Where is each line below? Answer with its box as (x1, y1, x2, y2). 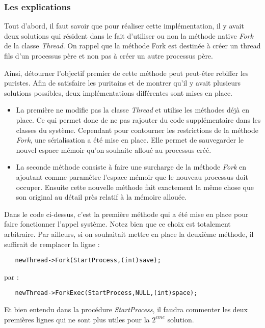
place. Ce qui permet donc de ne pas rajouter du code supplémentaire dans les (16, 114, 261, 125)
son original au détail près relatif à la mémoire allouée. (16, 192, 187, 202)
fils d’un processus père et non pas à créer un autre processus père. (4, 50, 213, 61)
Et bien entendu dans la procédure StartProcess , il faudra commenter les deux (4, 304, 248, 314)
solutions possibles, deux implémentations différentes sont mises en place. (4, 87, 232, 98)
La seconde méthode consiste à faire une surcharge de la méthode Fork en (16, 161, 247, 172)
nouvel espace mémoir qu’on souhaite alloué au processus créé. (16, 144, 211, 155)
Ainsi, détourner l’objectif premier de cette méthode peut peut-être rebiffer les (4, 67, 249, 78)
